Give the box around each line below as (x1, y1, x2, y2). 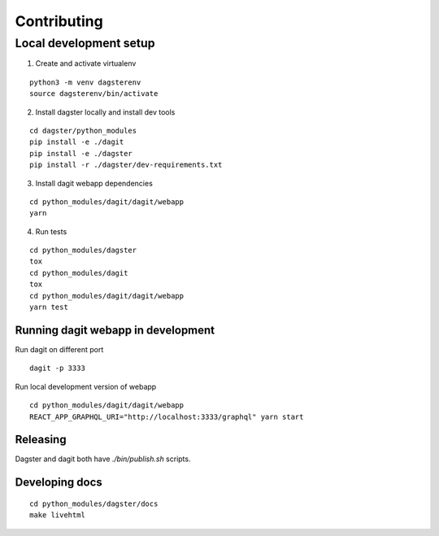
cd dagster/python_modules (29, 126, 137, 135)
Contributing (15, 12, 103, 30)
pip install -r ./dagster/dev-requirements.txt (29, 160, 223, 170)
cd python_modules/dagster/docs (29, 499, 159, 508)
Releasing (15, 433, 67, 447)
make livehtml (29, 511, 85, 520)
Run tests (35, 226, 67, 236)
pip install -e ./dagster (29, 149, 133, 158)
